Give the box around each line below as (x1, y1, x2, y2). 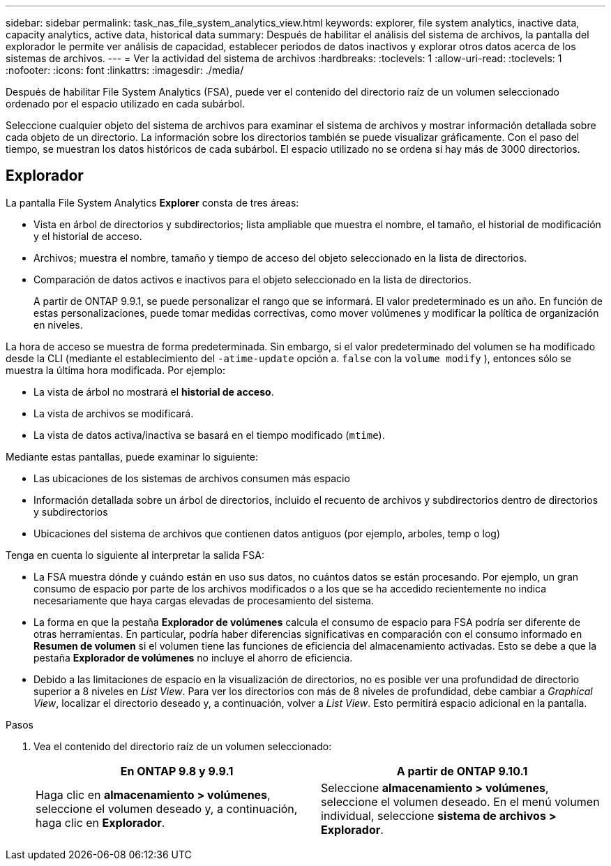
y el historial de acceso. (33, 230, 142, 242)
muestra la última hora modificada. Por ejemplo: (6, 364, 226, 376)
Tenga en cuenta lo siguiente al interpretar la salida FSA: (6, 548, 264, 561)
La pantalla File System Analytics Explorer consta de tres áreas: (6, 196, 299, 209)
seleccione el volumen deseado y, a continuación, (36, 801, 298, 816)
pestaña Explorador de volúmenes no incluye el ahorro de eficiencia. (33, 651, 353, 664)
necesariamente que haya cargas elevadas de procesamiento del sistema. (33, 594, 374, 606)
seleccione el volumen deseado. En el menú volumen (321, 794, 600, 809)
